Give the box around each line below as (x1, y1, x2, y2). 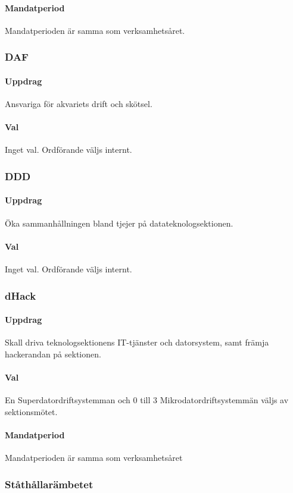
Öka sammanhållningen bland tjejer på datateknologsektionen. (5, 216, 233, 229)
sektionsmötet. (5, 405, 58, 417)
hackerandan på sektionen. (5, 347, 101, 360)
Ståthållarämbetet (5, 476, 93, 491)
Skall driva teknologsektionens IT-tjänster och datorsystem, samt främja (5, 336, 269, 348)
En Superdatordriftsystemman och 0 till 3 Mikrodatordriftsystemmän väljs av (5, 394, 289, 406)
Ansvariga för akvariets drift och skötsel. (5, 98, 152, 110)
